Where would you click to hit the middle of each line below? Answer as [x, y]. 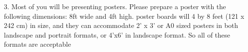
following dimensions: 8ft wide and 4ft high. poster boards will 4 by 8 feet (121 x [124, 16]
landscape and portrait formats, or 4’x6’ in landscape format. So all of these [117, 34]
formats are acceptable [38, 44]
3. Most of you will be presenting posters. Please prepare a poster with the [115, 6]
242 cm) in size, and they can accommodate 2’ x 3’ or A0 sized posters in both [121, 25]
